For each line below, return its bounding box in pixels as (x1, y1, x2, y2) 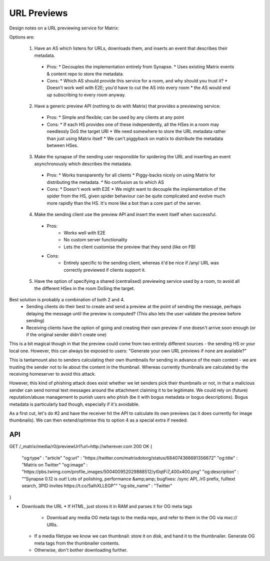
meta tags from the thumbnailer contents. (34, 540, 120, 546)
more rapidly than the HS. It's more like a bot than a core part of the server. (46, 200, 201, 206)
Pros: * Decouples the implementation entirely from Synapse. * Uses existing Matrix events (46, 64, 234, 70)
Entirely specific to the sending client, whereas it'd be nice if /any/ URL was (63, 260, 219, 266)
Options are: (9, 34, 35, 40)
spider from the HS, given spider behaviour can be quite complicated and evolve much (46, 193, 225, 199)
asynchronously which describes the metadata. (34, 160, 132, 167)
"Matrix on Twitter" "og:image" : (21, 462, 88, 468)
